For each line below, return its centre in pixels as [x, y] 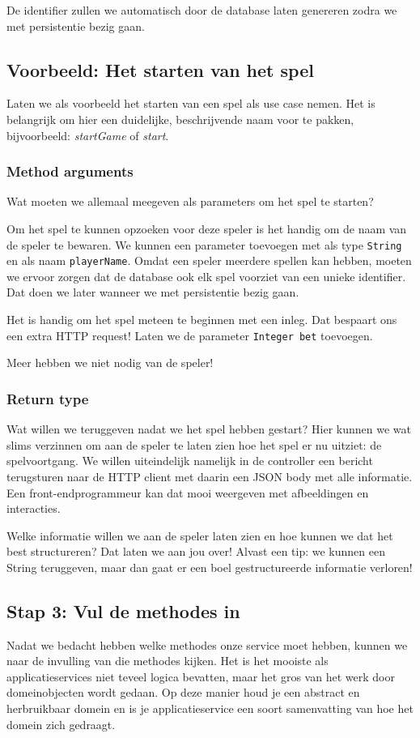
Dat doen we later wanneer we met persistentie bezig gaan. [153, 292]
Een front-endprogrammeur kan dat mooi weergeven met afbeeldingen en [188, 492]
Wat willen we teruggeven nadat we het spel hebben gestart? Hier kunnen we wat [209, 429]
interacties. [34, 508]
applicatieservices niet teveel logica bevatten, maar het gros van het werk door [201, 676]
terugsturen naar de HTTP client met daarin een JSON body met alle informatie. [210, 476]
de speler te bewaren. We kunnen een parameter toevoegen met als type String [204, 244]
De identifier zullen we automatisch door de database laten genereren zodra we [202, 10]
